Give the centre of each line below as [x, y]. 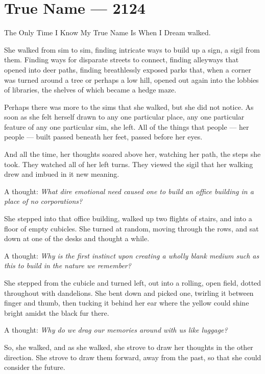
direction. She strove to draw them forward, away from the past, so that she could [133, 357]
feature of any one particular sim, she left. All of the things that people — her [127, 126]
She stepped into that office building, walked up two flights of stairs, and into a [128, 218]
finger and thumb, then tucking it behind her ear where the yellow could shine [127, 303]
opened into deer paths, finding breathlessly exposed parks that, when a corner [128, 69]
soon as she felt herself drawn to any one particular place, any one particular [124, 117]
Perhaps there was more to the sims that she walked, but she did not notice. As [129, 107]
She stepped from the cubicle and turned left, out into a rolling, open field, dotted [133, 283]
